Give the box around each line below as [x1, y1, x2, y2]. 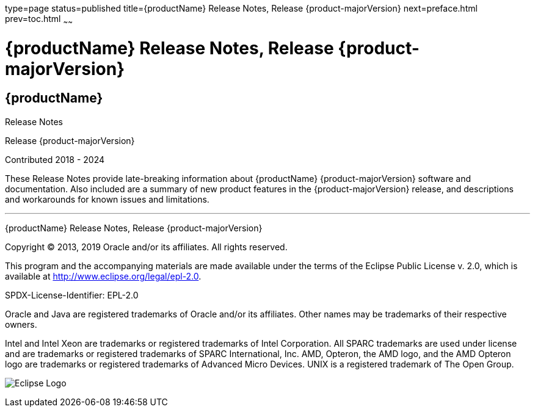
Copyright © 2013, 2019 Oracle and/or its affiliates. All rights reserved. [5, 241, 288, 252]
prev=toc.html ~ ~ [5, 13, 73, 26]
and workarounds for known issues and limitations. [5, 193, 209, 204]
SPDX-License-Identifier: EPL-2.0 [5, 289, 139, 300]
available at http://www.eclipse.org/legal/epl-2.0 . [5, 270, 202, 281]
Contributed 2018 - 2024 [5, 154, 105, 165]
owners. [5, 319, 37, 330]
